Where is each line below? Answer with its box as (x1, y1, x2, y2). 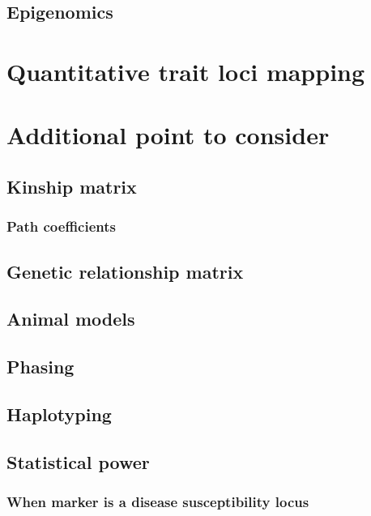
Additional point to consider (6, 118, 330, 151)
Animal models (6, 306, 135, 331)
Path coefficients (6, 216, 116, 237)
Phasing (6, 354, 75, 379)
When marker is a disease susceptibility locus (6, 491, 309, 511)
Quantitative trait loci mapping (6, 54, 365, 87)
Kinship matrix (6, 173, 137, 198)
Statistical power (6, 449, 150, 474)
